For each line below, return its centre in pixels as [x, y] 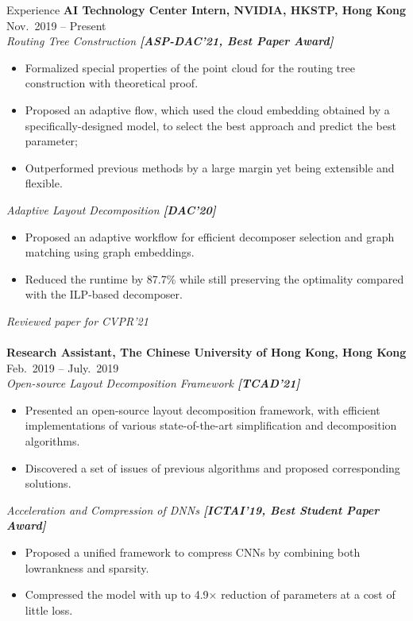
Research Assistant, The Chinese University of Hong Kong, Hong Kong [206, 352]
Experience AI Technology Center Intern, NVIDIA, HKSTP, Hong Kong [206, 10]
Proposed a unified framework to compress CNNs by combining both [193, 552]
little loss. [49, 609]
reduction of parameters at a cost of [308, 594]
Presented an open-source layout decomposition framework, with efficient [203, 409]
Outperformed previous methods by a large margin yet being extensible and [210, 167]
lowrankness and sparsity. [87, 567]
